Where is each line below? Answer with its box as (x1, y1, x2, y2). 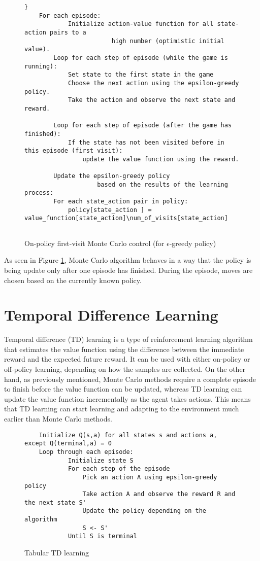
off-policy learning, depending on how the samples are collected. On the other (4, 364, 246, 374)
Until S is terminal (68, 533, 137, 540)
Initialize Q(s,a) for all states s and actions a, (39, 431, 217, 439)
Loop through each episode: (39, 448, 134, 455)
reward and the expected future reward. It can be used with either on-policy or (4, 354, 250, 364)
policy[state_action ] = (68, 206, 152, 214)
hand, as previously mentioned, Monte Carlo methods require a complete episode (4, 373, 256, 384)
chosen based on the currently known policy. (4, 274, 142, 285)
